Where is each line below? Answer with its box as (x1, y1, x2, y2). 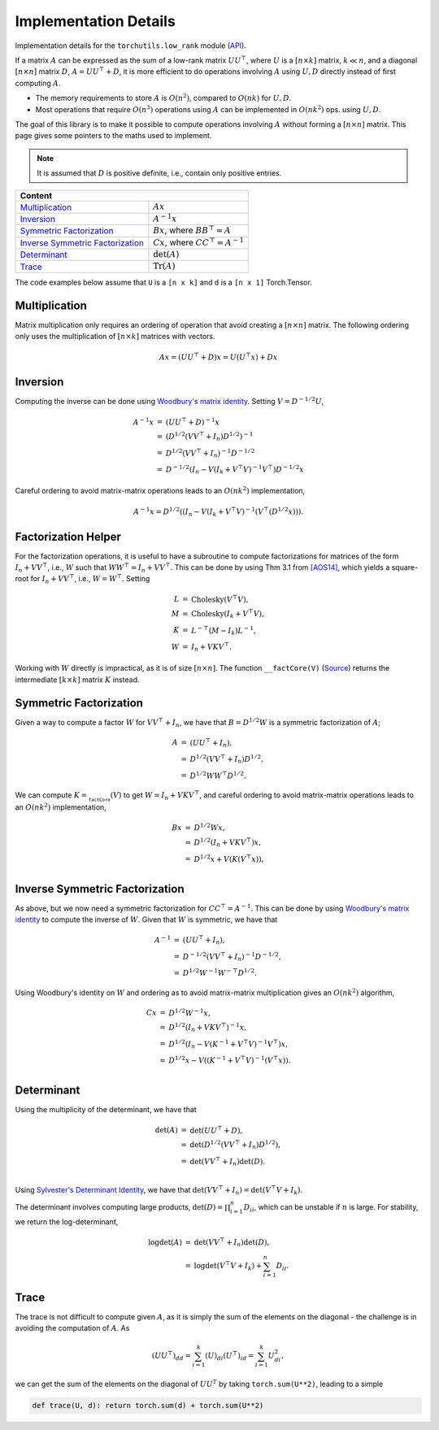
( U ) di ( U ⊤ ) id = (204, 1350, 254, 1363)
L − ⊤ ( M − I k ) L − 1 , (191, 624, 256, 637)
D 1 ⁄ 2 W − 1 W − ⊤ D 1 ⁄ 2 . (182, 967, 258, 977)
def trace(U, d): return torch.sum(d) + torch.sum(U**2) (32, 1401, 264, 1410)
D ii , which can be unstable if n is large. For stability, (243, 1202, 419, 1214)
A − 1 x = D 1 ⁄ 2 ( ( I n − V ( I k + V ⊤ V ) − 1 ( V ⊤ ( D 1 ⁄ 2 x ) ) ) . (133, 506, 304, 519)
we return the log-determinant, (15, 1216, 119, 1227)
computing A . (15, 78, 61, 88)
